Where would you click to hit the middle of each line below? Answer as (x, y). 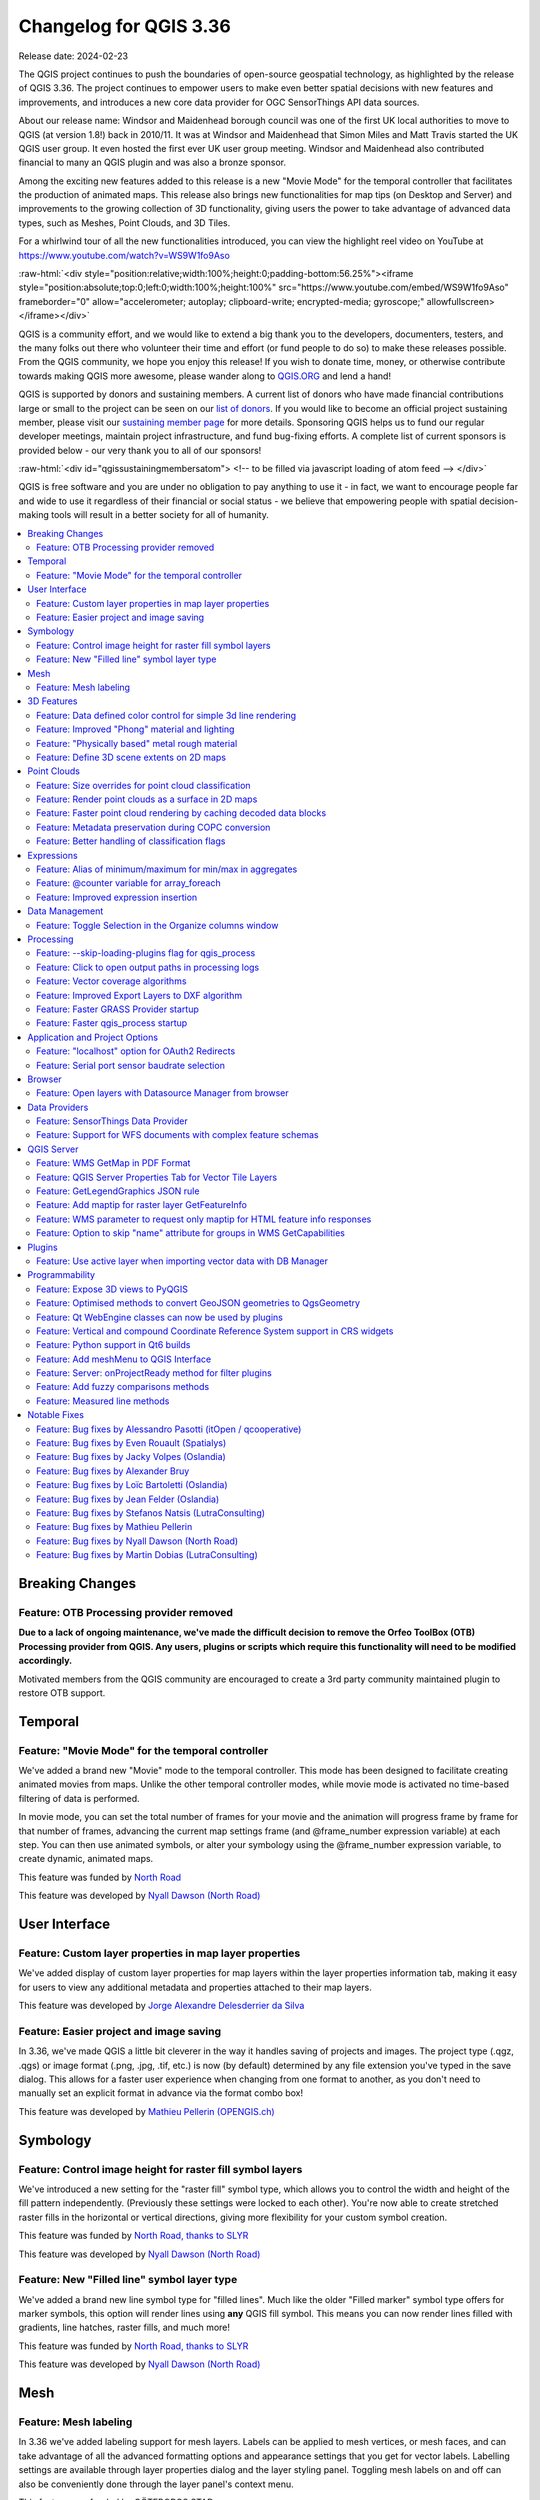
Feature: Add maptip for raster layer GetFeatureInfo (141, 1205)
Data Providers (58, 1107)
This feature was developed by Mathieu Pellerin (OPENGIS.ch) (146, 2111)
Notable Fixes (56, 1415)
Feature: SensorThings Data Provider (112, 1121)
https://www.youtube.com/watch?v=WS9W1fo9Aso (124, 255)
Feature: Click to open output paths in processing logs (148, 967)
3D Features (53, 701)
